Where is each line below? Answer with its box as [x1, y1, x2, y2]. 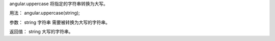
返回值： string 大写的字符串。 [9, 28, 73, 35]
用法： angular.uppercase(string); [9, 10, 80, 16]
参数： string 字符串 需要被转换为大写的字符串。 [9, 19, 111, 25]
